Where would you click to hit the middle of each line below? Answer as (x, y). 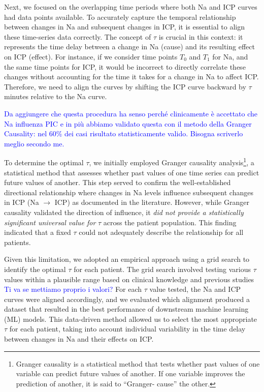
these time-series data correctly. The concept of (78, 36)
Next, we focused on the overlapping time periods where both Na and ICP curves (131, 7)
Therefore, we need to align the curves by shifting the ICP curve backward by (125, 86)
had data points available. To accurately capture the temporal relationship (120, 17)
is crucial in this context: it (201, 36)
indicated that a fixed (38, 232)
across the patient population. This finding (170, 222)
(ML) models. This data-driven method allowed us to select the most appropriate (131, 319)
